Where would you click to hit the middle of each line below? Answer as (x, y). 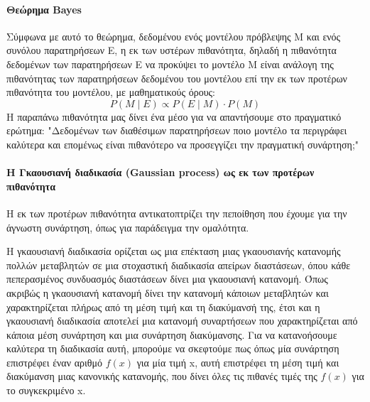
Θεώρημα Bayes (44, 9)
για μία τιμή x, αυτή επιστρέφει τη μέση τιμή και (238, 362)
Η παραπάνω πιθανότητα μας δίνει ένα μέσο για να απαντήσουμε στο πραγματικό (174, 116)
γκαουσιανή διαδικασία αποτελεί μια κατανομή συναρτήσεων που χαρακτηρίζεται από (182, 321)
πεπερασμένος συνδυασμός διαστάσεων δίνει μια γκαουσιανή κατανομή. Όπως (167, 279)
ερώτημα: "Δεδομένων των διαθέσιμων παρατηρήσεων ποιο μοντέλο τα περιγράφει (177, 130)
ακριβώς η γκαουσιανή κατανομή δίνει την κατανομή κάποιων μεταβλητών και (168, 292)
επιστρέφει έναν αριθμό (54, 362)
